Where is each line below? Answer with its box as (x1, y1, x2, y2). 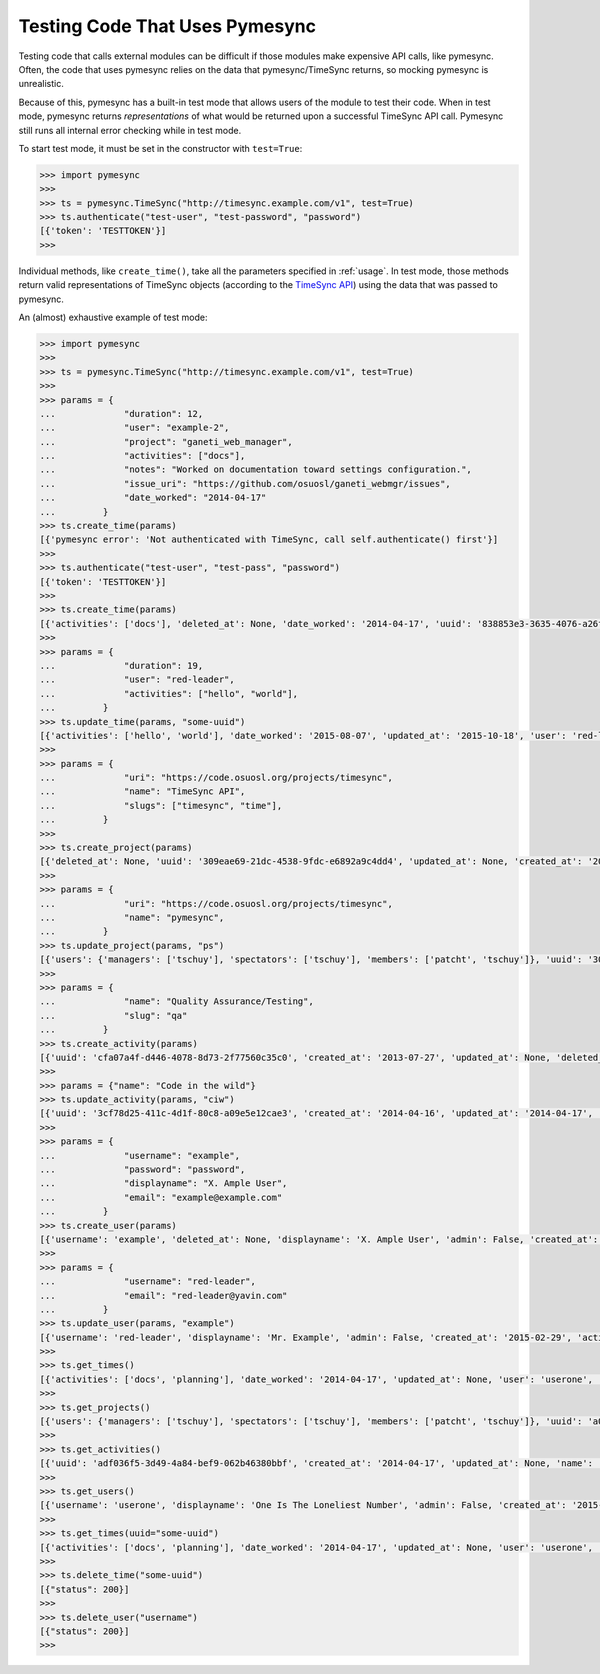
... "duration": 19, (39, 660, 204, 671)
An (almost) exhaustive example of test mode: (18, 311, 208, 323)
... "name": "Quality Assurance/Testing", (39, 996, 314, 1007)
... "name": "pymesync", (39, 911, 225, 923)
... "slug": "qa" (39, 1010, 188, 1021)
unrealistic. (18, 78, 64, 90)
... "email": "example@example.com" (39, 1191, 283, 1203)
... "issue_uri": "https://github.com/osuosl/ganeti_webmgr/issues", (39, 478, 452, 489)
